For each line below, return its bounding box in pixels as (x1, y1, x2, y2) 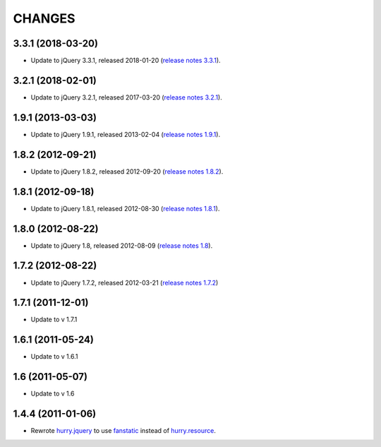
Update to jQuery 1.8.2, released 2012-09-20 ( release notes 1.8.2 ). (30, 167, 224, 176)
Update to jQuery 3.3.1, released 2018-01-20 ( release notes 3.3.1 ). (30, 56, 222, 65)
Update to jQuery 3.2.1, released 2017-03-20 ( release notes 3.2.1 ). (30, 93, 222, 102)
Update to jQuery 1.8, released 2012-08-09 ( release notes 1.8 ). (30, 241, 213, 250)
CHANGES (13, 11, 75, 26)
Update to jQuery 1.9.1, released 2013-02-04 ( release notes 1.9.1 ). (30, 130, 221, 138)
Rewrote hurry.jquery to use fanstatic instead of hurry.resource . (30, 427, 217, 435)
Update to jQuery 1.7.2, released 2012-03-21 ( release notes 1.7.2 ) (30, 278, 219, 287)
